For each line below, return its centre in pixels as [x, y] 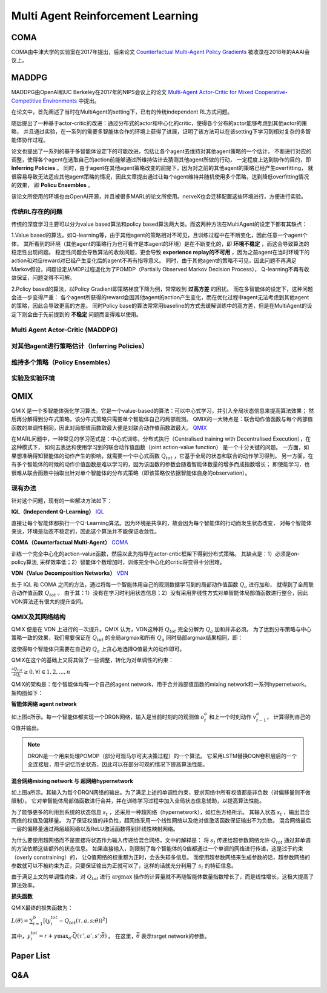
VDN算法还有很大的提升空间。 [49, 602]
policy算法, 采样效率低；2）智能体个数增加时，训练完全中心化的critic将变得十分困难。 [118, 562]
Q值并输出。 [27, 728]
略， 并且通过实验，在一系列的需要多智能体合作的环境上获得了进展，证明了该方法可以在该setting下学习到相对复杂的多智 [161, 131]
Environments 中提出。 [71, 101]
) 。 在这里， [121, 936]
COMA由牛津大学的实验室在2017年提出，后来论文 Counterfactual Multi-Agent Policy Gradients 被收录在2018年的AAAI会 [160, 52]
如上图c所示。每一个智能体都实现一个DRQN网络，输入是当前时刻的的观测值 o [108, 717]
